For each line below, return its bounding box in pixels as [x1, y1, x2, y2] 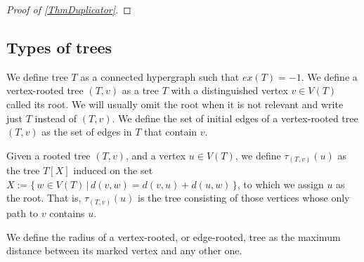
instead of [34, 110, 77, 125]
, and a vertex [125, 148, 186, 162]
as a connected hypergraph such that [80, 69, 240, 84]
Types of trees [6, 36, 112, 58]
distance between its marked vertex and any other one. [6, 243, 242, 258]
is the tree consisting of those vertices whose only [138, 190, 350, 205]
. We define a [301, 69, 358, 84]
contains [49, 205, 85, 220]
